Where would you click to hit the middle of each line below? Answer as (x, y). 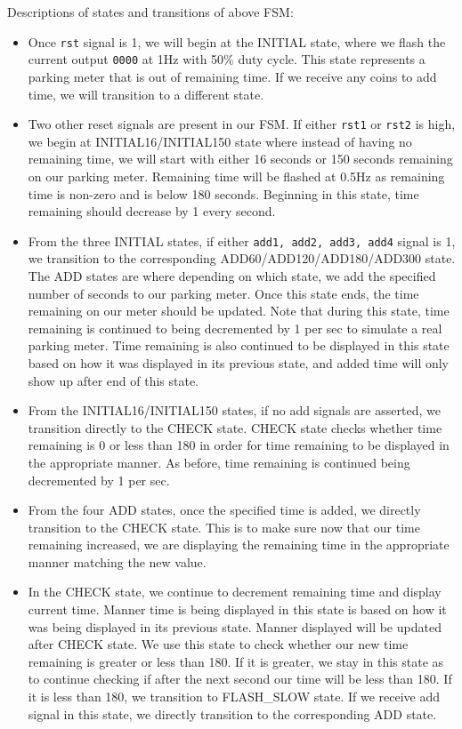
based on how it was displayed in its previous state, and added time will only (239, 362)
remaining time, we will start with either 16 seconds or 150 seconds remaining (240, 159)
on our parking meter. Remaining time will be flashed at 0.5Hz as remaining (236, 176)
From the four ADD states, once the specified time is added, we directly (224, 510)
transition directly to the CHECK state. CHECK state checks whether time (235, 427)
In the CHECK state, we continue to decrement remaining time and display (235, 592)
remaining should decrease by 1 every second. (152, 211)
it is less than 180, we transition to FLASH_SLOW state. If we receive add (234, 697)
